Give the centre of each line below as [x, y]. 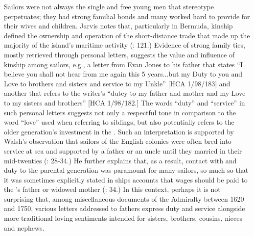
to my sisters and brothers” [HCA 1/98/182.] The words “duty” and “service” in [125, 102]
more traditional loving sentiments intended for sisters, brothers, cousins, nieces [123, 218]
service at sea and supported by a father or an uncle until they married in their [123, 150]
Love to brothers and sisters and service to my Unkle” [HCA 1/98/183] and [117, 83]
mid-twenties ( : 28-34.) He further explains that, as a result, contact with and [120, 160]
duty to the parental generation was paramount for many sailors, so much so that [126, 170]
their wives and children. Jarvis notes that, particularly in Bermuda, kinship [118, 26]
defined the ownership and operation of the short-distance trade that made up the [127, 35]
